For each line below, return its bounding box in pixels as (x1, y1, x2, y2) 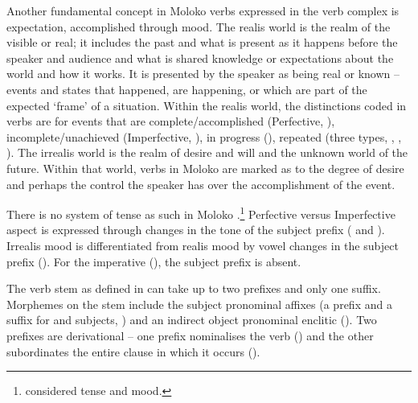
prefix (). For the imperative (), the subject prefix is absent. (6, 253, 301, 269)
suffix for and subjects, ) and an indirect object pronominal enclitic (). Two (6, 311, 377, 328)
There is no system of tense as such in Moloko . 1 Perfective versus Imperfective (6, 204, 395, 222)
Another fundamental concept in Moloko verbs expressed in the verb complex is (6, 2, 400, 19)
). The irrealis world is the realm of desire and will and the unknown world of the (6, 144, 408, 161)
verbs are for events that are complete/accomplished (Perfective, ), (6, 113, 335, 130)
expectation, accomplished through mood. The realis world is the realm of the (6, 18, 391, 35)
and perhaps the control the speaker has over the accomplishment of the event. (6, 175, 395, 192)
